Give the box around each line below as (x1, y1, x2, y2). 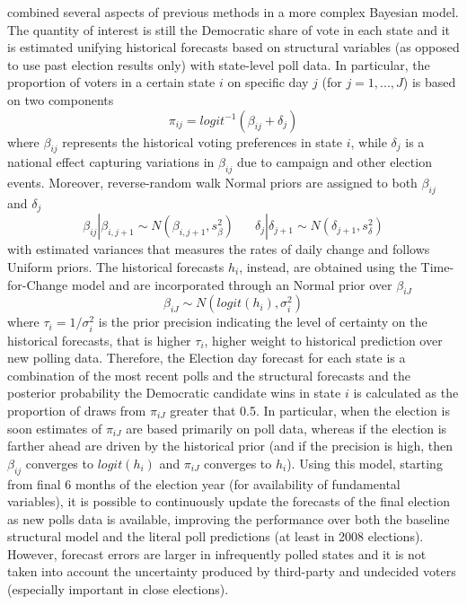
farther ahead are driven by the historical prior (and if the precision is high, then (7, 436, 454, 455)
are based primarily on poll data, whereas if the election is (126, 418, 447, 437)
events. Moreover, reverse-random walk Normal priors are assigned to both (7, 173, 418, 192)
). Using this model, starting (286, 453, 443, 472)
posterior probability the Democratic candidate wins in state (7, 383, 341, 402)
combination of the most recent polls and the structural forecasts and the (7, 365, 410, 384)
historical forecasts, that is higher (7, 330, 191, 349)
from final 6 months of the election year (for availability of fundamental (7, 474, 401, 493)
